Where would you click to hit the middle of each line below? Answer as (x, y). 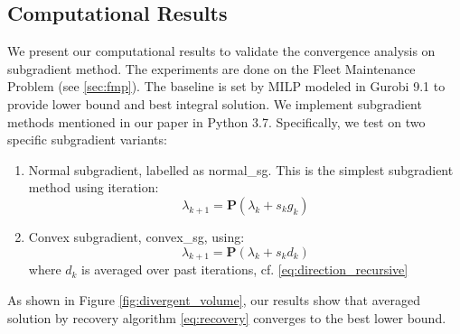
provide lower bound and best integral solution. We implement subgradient (215, 103)
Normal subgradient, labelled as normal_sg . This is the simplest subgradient (241, 169)
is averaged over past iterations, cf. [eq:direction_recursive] (245, 269)
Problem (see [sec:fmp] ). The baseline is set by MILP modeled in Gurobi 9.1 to (226, 86)
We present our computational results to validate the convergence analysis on (221, 51)
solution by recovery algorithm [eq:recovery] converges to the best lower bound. (227, 317)
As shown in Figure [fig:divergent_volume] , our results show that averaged (214, 299)
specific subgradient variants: (87, 139)
